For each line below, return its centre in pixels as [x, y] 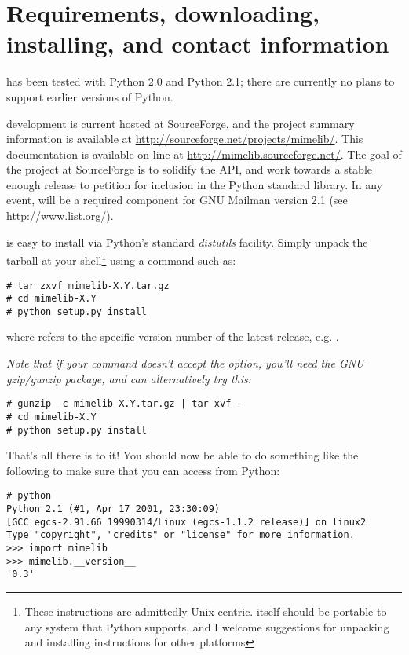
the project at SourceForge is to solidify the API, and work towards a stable [190, 169]
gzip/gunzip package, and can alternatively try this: [129, 378]
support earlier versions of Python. [90, 96]
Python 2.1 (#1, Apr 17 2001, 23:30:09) [113, 509]
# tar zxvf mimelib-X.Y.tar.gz [88, 285]
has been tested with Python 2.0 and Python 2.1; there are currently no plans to [201, 81]
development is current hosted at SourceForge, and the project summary [181, 123]
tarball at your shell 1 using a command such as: [121, 259]
